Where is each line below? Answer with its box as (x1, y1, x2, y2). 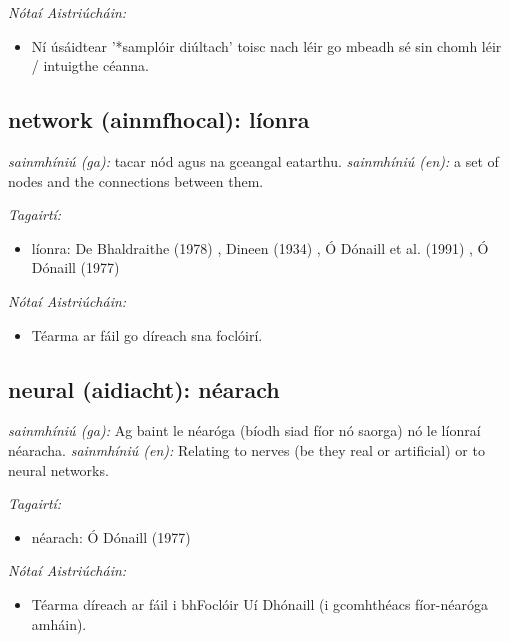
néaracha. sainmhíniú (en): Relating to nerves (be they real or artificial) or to (8, 439, 485, 460)
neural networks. (8, 459, 109, 480)
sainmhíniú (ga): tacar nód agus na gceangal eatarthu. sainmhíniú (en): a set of (8, 150, 499, 171)
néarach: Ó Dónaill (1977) (31, 526, 191, 547)
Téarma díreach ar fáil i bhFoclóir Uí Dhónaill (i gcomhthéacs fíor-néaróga (31, 593, 488, 614)
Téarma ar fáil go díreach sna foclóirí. (31, 324, 263, 345)
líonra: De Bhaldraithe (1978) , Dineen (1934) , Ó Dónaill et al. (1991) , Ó (31, 237, 489, 258)
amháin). (31, 613, 87, 634)
